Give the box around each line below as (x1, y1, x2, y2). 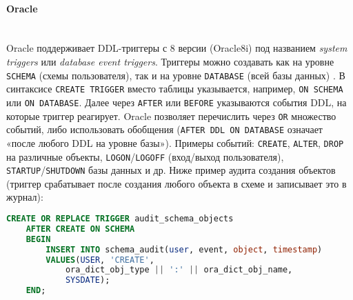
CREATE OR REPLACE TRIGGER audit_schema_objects (6, 214, 234, 224)
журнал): (6, 190, 43, 204)
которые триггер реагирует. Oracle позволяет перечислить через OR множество (6, 108, 336, 123)
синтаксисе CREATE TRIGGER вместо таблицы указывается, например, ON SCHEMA (6, 81, 343, 96)
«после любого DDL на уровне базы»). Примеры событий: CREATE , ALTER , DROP (6, 135, 344, 150)
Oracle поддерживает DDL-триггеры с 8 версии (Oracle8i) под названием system (6, 41, 347, 55)
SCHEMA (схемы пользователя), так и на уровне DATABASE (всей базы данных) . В (6, 68, 345, 82)
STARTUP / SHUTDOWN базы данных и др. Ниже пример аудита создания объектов (6, 163, 336, 177)
